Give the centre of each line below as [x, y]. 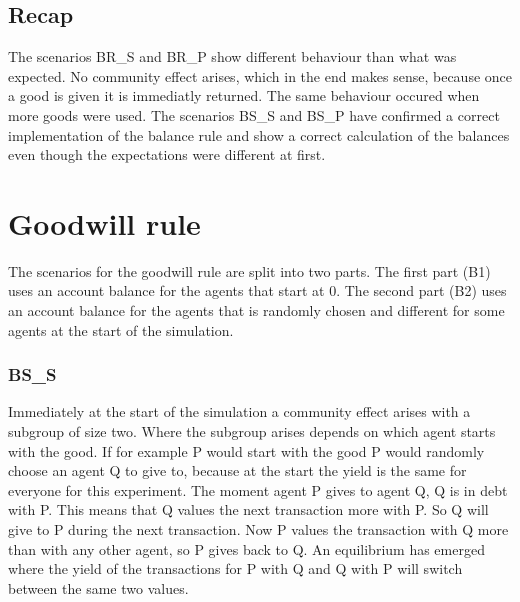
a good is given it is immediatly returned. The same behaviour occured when [244, 95]
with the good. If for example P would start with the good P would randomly [246, 450]
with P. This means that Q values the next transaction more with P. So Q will [248, 509]
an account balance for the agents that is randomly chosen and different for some [256, 310]
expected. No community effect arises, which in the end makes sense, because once [260, 75]
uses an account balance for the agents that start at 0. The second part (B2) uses [257, 290]
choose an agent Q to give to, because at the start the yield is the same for [237, 470]
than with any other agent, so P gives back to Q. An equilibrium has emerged [246, 548]
